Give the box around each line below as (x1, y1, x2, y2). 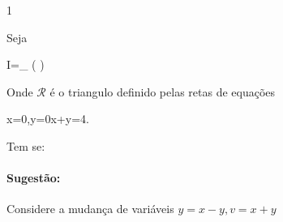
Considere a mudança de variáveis (6, 200, 174, 217)
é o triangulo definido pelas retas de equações (49, 83, 276, 100)
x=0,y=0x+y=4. (6, 110, 89, 127)
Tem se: (6, 137, 45, 154)
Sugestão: (6, 169, 61, 186)
